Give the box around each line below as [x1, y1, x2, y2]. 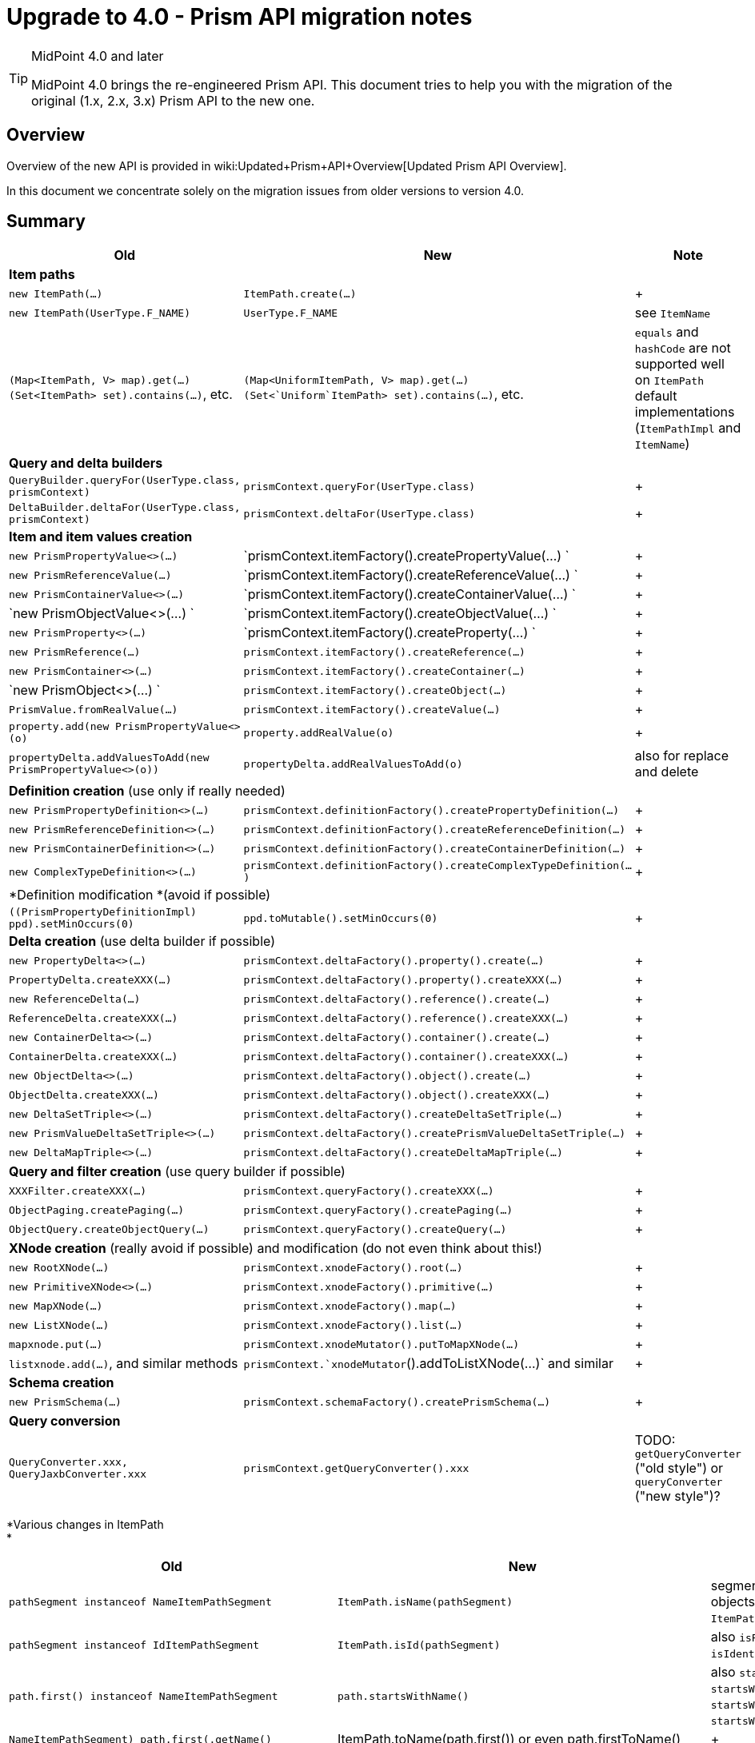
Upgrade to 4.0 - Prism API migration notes [6, 3, 473, 30]
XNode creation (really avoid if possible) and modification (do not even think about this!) [9, 1240, 542, 1257]
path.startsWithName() [338, 1689, 469, 1702]
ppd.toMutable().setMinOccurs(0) [243, 911, 438, 924]
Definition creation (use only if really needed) [9, 783, 286, 800]
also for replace [634, 748, 729, 764]
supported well [634, 356, 725, 373]
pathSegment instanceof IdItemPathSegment [9, 1638, 260, 1651]
